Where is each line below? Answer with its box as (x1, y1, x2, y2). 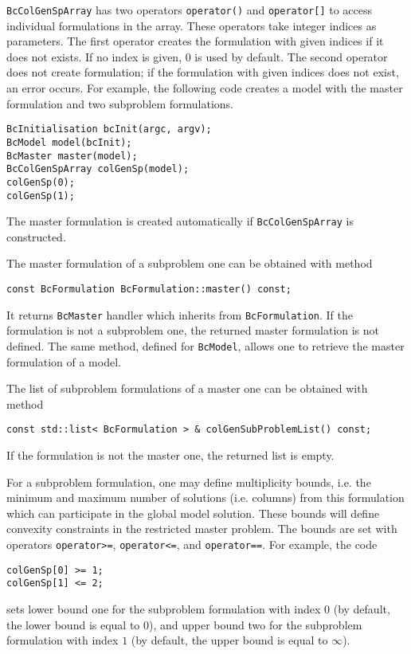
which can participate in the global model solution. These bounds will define (6, 504, 380, 521)
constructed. (6, 228, 66, 245)
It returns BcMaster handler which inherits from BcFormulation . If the (6, 306, 354, 323)
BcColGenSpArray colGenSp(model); (6, 163, 190, 175)
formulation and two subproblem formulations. (6, 95, 233, 112)
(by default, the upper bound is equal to (131, 632, 328, 648)
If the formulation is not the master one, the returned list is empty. (6, 447, 335, 463)
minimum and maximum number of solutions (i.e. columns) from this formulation (6, 489, 405, 506)
